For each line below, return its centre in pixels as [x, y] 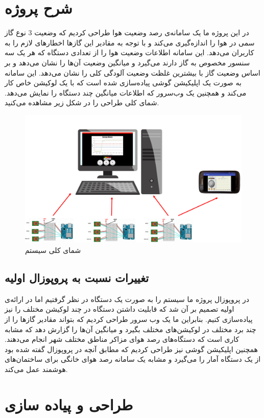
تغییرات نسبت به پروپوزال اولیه [77, 277]
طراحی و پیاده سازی [69, 404]
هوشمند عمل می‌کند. [36, 369]
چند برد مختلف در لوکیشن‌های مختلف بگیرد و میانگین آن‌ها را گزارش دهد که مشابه [130, 329]
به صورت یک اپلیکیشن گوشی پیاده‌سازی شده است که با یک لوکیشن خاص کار [123, 83]
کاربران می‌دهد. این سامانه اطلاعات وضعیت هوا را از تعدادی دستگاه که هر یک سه [129, 52]
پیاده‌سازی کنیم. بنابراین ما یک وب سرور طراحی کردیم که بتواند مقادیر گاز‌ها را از [129, 319]
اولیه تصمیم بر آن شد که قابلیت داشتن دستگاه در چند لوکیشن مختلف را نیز [119, 309]
